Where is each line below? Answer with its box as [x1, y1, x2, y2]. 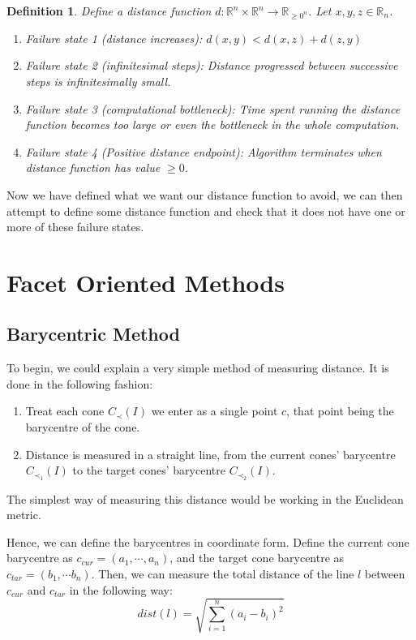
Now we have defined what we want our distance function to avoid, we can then [6, 186, 403, 203]
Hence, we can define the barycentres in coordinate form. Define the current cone [6, 533, 410, 550]
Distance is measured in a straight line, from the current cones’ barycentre [25, 445, 396, 462]
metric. [6, 506, 41, 523]
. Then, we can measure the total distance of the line [91, 565, 354, 582]
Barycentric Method [6, 321, 180, 346]
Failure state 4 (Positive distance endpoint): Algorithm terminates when [25, 143, 382, 160]
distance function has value [25, 159, 161, 176]
